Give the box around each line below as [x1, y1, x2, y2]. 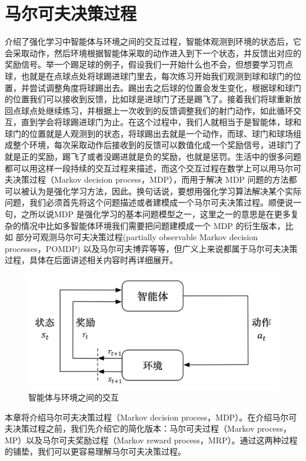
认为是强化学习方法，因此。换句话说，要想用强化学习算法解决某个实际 [29, 184, 301, 197]
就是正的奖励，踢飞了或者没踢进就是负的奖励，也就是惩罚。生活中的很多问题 [5, 150, 301, 163]
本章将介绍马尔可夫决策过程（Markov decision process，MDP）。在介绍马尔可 [5, 410, 297, 423]
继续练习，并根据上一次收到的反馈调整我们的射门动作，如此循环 [45, 104, 293, 116]
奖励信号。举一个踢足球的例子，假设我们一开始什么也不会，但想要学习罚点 [5, 58, 293, 70]
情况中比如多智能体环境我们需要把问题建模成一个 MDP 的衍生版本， [21, 219, 285, 231]
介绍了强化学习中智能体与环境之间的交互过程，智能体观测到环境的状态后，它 [5, 35, 301, 48]
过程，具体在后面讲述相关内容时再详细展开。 [5, 254, 178, 266]
